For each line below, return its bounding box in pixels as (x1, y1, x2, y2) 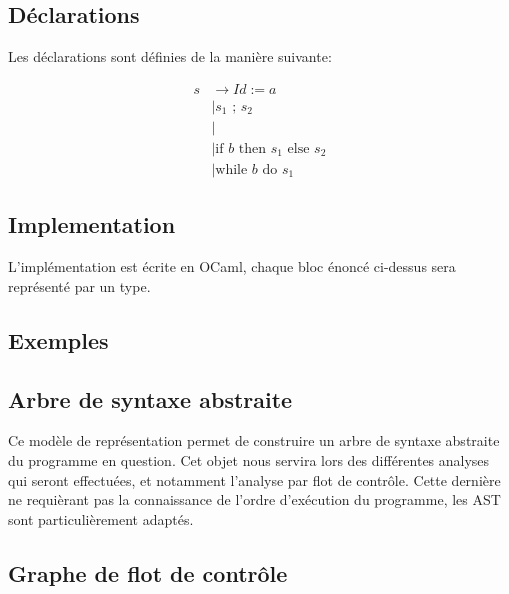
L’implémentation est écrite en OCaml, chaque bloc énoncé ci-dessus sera (8, 256, 456, 277)
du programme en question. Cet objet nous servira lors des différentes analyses (8, 449, 490, 470)
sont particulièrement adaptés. (8, 508, 194, 529)
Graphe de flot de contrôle (8, 557, 288, 588)
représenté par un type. (8, 275, 151, 296)
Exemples (8, 324, 109, 355)
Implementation (8, 209, 176, 240)
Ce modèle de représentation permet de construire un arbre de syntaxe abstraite (8, 430, 500, 451)
